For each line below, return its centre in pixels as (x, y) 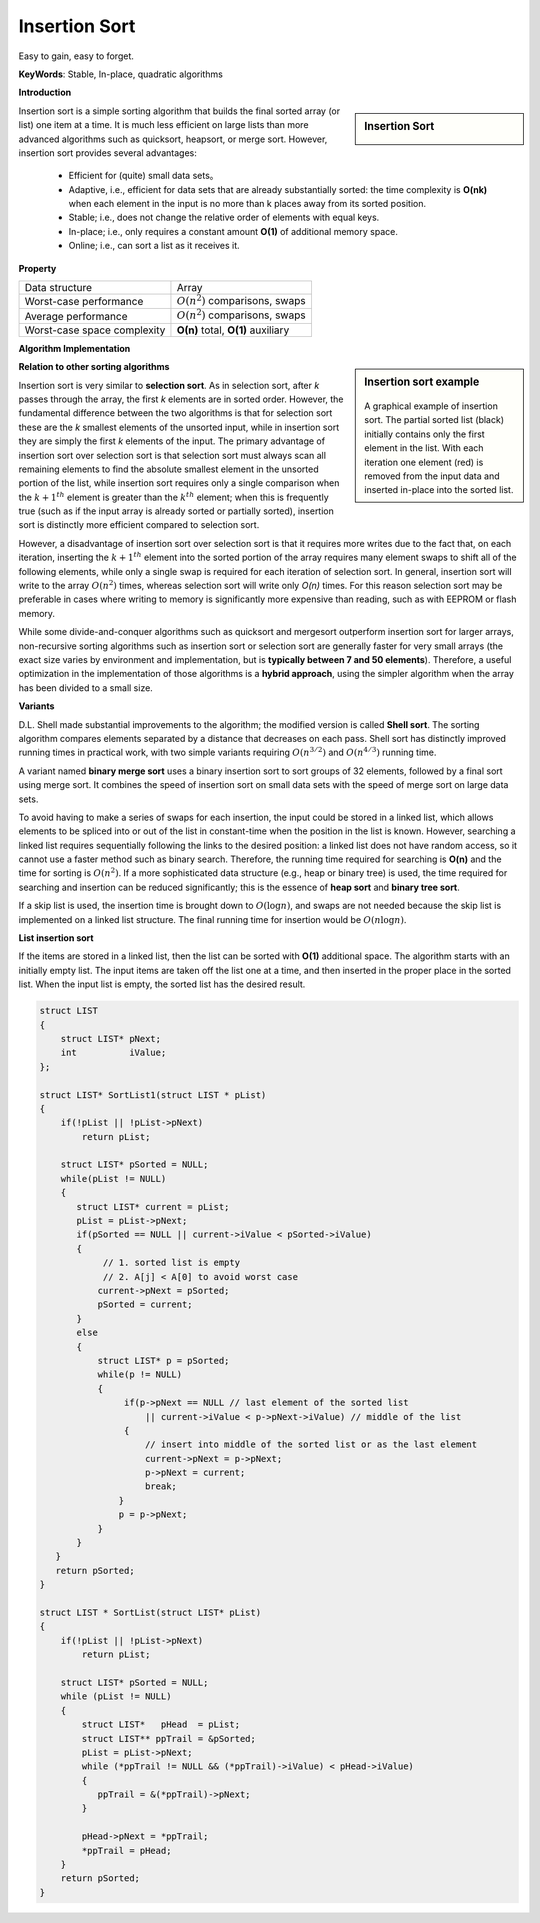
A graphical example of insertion (431, 406)
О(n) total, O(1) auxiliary (233, 330)
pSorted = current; (145, 1304)
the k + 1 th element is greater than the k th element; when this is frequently (173, 496)
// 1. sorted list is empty (171, 1263)
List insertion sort (56, 938)
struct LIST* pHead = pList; (160, 1724)
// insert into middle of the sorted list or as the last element (311, 1444)
